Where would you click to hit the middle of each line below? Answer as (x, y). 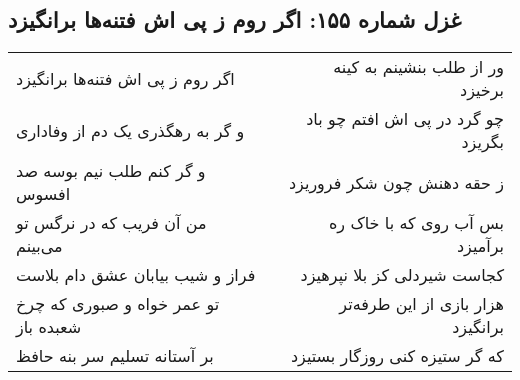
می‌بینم (39, 246)
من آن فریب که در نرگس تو (111, 223)
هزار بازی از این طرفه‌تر (421, 304)
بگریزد (482, 142)
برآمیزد (480, 246)
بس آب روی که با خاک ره (416, 223)
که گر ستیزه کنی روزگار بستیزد (397, 356)
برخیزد (482, 90)
